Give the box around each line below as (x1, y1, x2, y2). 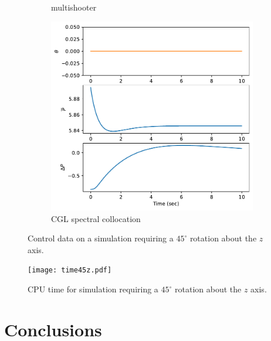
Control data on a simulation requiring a (28, 232, 174, 244)
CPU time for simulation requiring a (28, 283, 158, 295)
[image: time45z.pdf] (28, 266, 112, 275)
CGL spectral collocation (51, 212, 141, 224)
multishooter (51, 1, 97, 13)
